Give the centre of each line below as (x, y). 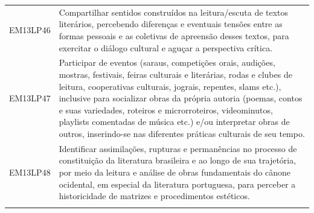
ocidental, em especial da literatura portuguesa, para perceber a (177, 184)
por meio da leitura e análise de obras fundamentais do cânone (175, 172)
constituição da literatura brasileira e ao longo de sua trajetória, (178, 160)
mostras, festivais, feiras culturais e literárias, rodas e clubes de (175, 74)
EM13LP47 (30, 98)
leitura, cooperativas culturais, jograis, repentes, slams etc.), (170, 86)
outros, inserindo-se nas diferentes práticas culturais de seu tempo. (182, 133)
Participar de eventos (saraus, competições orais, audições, (167, 62)
